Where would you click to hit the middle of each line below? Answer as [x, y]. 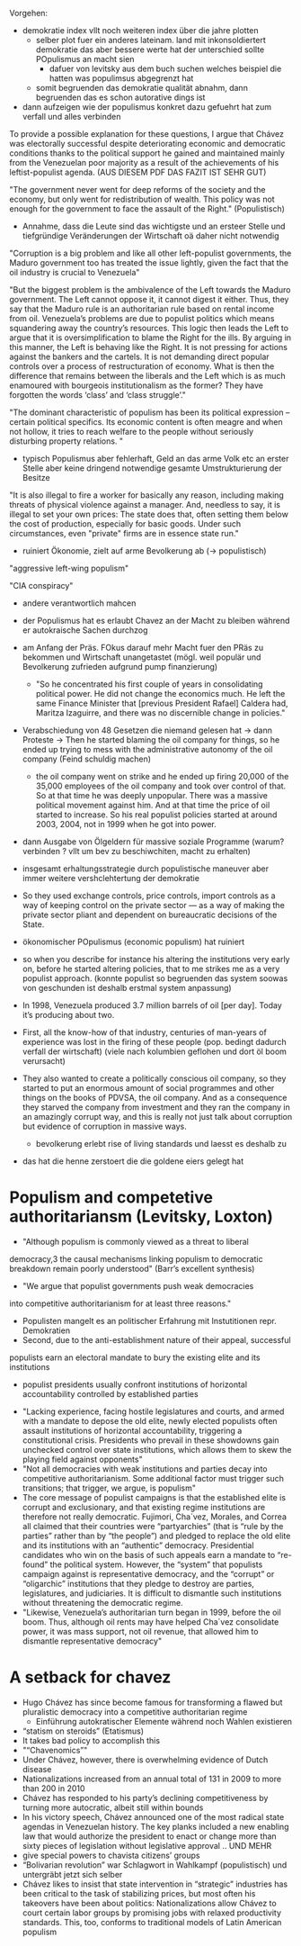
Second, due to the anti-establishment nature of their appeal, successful [156, 1339]
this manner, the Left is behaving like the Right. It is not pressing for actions [148, 347]
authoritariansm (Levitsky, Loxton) [142, 1216]
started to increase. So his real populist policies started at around [156, 815]
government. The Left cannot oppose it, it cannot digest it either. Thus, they [149, 299]
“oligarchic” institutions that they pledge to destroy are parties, [138, 1583]
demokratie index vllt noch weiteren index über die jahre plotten [140, 30]
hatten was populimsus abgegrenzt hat [121, 78]
